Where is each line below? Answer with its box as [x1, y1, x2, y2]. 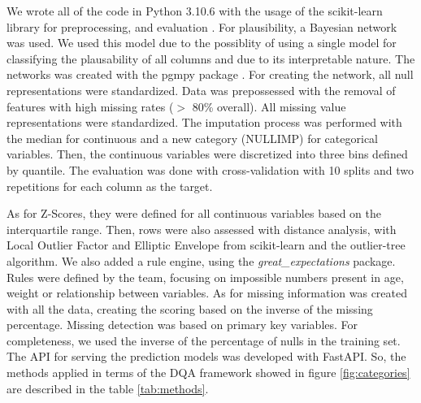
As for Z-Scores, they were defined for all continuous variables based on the [7, 205, 382, 222]
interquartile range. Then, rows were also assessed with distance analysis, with [7, 220, 397, 237]
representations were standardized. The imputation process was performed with [7, 114, 402, 131]
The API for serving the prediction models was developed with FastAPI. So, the [7, 348, 406, 365]
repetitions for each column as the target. [7, 177, 213, 194]
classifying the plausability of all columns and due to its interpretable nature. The [7, 50, 415, 67]
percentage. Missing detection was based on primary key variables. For [7, 316, 358, 333]
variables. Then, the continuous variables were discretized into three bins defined [7, 145, 408, 162]
